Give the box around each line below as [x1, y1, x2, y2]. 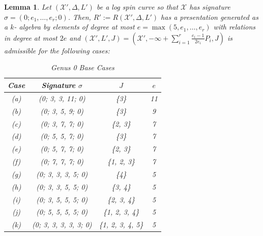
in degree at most [4, 32, 57, 43]
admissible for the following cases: [4, 45, 110, 55]
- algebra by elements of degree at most [14, 21, 135, 32]
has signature [189, 2, 230, 12]
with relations [213, 21, 256, 32]
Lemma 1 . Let [4, 2, 51, 12]
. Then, [68, 11, 91, 22]
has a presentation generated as [161, 11, 258, 22]
